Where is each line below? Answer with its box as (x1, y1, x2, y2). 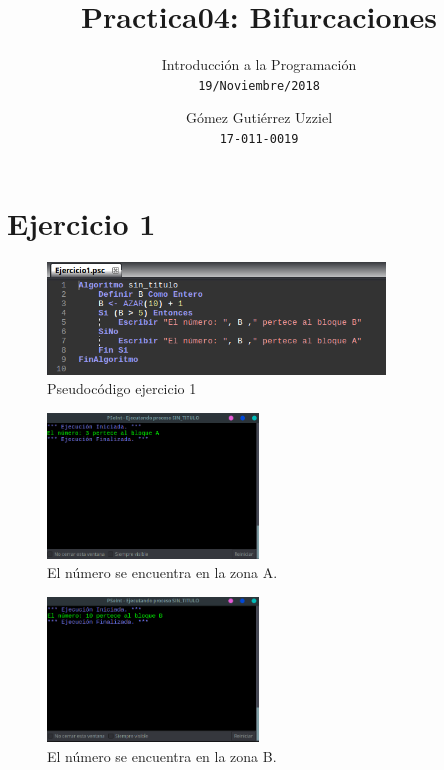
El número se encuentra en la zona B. (47, 745, 277, 766)
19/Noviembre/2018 (198, 78, 320, 93)
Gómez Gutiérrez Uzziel (185, 107, 333, 128)
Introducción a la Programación (161, 54, 357, 75)
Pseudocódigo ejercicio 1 (47, 378, 197, 399)
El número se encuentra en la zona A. (47, 562, 278, 583)
